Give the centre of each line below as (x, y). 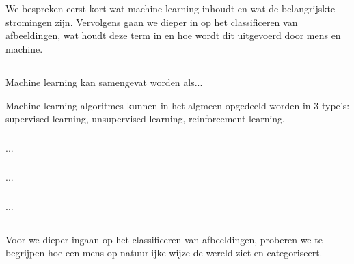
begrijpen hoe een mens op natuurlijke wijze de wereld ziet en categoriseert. (164, 253)
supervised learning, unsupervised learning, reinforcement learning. (145, 119)
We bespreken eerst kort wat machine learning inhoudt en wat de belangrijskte (171, 9)
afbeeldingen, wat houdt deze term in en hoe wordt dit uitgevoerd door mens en (173, 35)
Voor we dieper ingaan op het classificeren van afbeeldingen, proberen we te (164, 239)
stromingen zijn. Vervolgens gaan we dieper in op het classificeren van (152, 22)
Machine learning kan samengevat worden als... (104, 82)
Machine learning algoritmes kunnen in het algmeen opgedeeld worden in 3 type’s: (178, 105)
